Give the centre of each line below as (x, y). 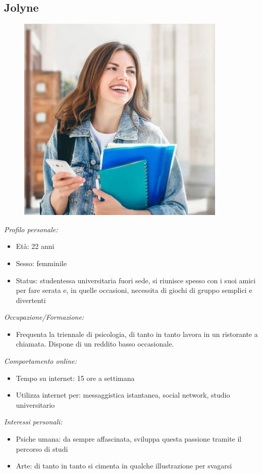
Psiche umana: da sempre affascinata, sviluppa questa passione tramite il (129, 439)
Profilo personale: (31, 229)
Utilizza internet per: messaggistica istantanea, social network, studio (123, 395)
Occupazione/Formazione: (44, 317)
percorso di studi (42, 448)
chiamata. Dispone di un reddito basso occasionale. (95, 344)
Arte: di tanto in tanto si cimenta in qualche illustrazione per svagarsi (124, 466)
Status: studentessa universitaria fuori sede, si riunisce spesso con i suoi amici (136, 280)
